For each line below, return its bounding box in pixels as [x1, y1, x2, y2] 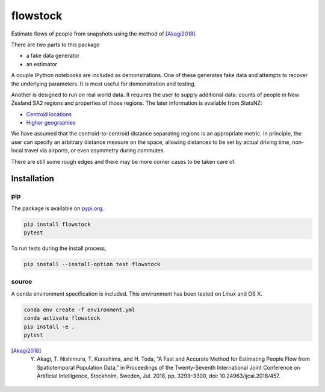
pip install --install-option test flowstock [23, 261, 161, 268]
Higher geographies [26, 119, 76, 126]
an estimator [26, 60, 57, 67]
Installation [11, 173, 54, 184]
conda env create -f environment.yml [23, 306, 135, 313]
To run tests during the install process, [11, 244, 107, 252]
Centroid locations [26, 110, 72, 117]
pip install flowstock [23, 220, 91, 228]
